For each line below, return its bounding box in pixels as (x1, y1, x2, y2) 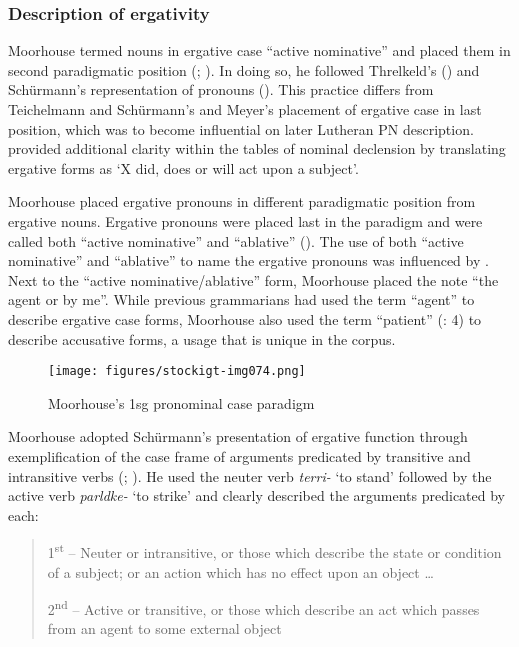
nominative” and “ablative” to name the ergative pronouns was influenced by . (8, 250, 489, 271)
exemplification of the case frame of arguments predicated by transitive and (8, 445, 471, 466)
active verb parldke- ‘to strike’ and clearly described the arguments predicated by (8, 485, 505, 506)
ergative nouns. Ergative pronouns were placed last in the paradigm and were (8, 210, 483, 231)
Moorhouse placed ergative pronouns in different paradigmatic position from (8, 191, 476, 212)
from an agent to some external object (47, 618, 282, 639)
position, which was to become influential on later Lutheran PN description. (8, 118, 474, 139)
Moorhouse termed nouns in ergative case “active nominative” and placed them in (8, 40, 511, 61)
